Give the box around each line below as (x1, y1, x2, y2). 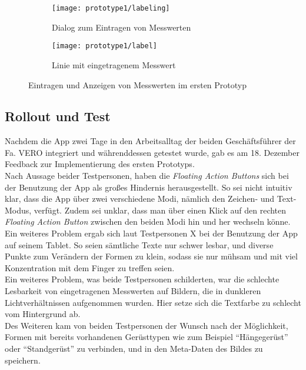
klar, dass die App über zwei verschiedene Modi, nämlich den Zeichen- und (5, 192, 275, 205)
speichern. (5, 354, 41, 366)
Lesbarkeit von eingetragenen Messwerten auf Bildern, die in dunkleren (5, 285, 261, 297)
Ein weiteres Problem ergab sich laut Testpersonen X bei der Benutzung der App (5, 227, 298, 239)
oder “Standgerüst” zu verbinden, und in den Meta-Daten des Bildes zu (5, 342, 263, 354)
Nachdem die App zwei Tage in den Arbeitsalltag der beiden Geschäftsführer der (5, 135, 296, 147)
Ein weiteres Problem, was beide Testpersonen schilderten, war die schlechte (5, 273, 280, 285)
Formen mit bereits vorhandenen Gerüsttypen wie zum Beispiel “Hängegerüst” (5, 331, 288, 343)
